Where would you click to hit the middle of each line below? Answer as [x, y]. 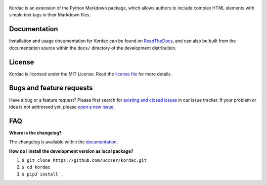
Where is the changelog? [35, 133]
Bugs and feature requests [51, 88]
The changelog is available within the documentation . [64, 142]
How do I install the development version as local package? [71, 151]
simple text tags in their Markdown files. [50, 15]
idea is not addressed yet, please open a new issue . [62, 107]
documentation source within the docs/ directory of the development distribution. [93, 48]
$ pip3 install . [43, 174]
